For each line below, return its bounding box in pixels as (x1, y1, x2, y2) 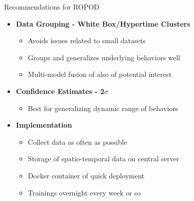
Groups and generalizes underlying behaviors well (28, 52, 180, 62)
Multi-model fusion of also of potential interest (28, 69, 172, 79)
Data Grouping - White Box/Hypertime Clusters (16, 18, 190, 29)
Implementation (16, 120, 72, 130)
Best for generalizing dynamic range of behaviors (28, 103, 178, 113)
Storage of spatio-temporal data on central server (28, 153, 179, 164)
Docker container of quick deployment (28, 170, 145, 180)
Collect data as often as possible (28, 136, 127, 147)
